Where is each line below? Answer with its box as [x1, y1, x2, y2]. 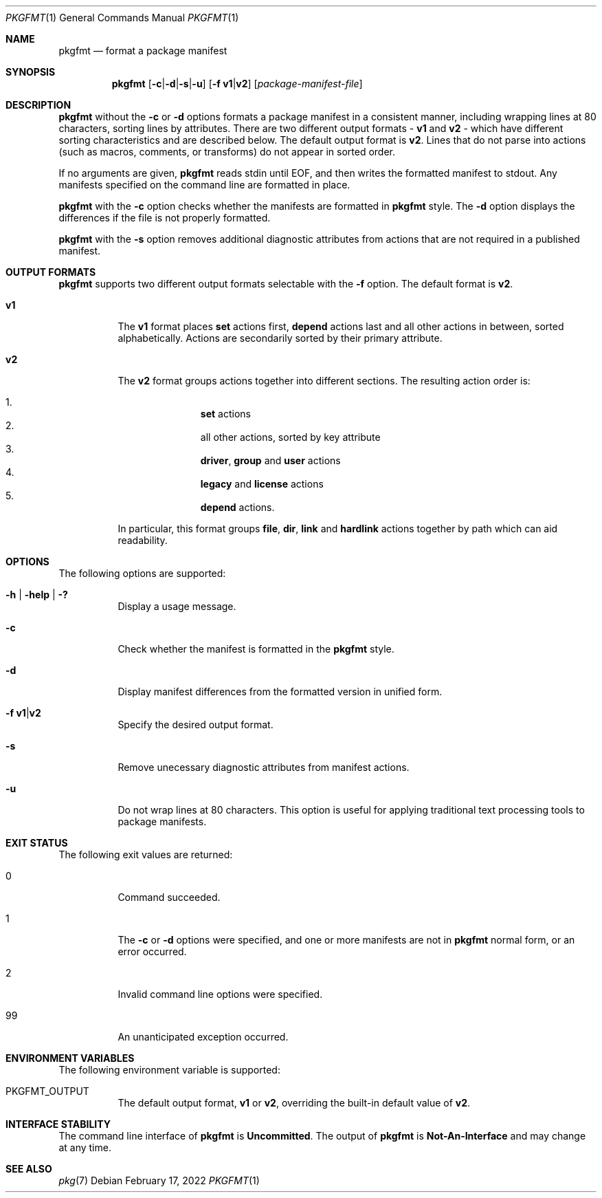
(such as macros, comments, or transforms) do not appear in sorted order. [58, 146, 396, 157]
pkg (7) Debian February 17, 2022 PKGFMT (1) [58, 1175, 260, 1186]
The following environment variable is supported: [58, 1064, 280, 1076]
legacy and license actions [200, 478, 324, 490]
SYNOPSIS [5, 66, 56, 78]
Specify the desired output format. [118, 719, 274, 730]
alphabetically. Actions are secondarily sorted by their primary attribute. [118, 332, 443, 344]
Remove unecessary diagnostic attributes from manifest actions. [118, 761, 410, 773]
